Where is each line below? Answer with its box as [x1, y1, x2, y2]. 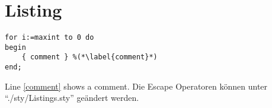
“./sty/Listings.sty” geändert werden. [5, 91, 139, 104]
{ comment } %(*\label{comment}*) [21, 53, 158, 62]
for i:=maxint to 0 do [5, 33, 94, 42]
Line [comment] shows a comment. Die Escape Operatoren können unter [5, 80, 268, 92]
